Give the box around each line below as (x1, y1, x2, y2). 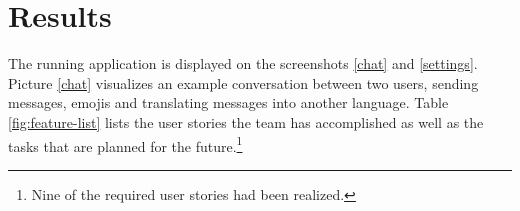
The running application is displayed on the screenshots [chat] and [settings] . (8, 53, 478, 74)
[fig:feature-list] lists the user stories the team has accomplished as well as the (8, 111, 484, 132)
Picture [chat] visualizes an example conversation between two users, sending (8, 72, 479, 93)
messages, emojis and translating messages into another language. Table (8, 92, 449, 113)
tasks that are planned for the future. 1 (8, 132, 243, 156)
